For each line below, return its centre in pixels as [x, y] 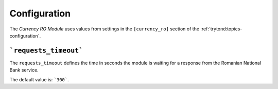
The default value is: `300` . [39, 79]
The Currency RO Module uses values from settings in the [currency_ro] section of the [105, 29]
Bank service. [24, 70]
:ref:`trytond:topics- [221, 29]
